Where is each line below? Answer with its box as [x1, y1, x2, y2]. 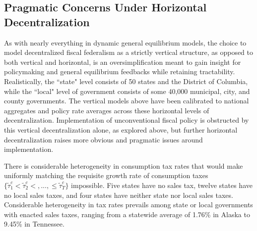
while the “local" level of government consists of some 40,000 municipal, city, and [4, 86, 250, 96]
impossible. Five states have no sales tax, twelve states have [71, 180, 253, 190]
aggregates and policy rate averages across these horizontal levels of [4, 105, 209, 115]
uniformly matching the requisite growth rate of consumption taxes [4, 170, 208, 181]
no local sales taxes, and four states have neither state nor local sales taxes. [4, 189, 233, 200]
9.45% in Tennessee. [4, 219, 64, 229]
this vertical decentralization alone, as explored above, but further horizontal [4, 124, 238, 135]
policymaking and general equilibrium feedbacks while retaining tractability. [4, 66, 235, 77]
